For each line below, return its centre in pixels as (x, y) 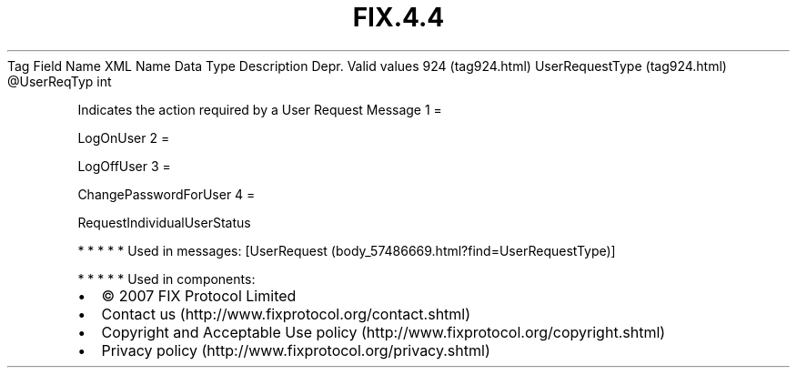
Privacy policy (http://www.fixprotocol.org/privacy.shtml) (296, 350)
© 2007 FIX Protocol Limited (199, 295)
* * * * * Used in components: (166, 279)
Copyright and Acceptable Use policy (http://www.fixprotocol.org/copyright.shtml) (383, 332)
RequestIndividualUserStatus (164, 222)
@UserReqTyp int (60, 81)
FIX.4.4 (398, 17)
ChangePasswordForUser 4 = (166, 194)
